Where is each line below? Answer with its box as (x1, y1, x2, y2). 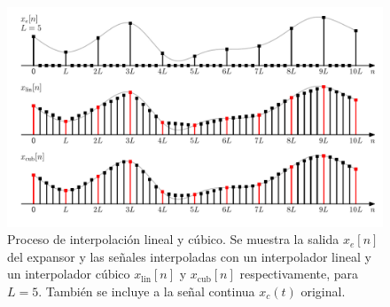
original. (300, 281, 346, 300)
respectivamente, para (239, 264, 359, 283)
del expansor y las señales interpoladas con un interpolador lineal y (7, 247, 371, 265)
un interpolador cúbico (7, 264, 130, 283)
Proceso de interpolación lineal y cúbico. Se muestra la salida (7, 230, 339, 248)
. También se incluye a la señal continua (38, 281, 255, 300)
